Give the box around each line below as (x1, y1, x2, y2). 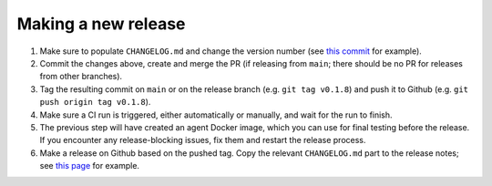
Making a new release (16, 14, 186, 34)
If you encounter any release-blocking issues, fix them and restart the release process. (39, 135, 366, 146)
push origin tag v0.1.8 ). (39, 97, 151, 108)
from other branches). (39, 71, 123, 82)
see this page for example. (39, 160, 140, 171)
